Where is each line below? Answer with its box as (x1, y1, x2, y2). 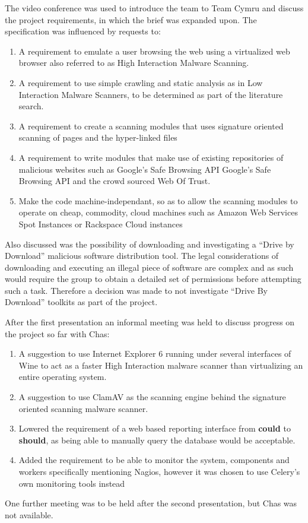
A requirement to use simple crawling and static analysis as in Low (18, 76, 263, 88)
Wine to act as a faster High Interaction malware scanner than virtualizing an (18, 359, 303, 371)
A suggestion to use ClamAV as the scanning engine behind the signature (18, 391, 286, 403)
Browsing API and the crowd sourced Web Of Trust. (18, 175, 211, 187)
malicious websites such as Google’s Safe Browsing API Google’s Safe (18, 163, 271, 175)
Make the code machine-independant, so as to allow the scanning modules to (18, 194, 298, 207)
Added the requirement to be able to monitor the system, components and (18, 454, 290, 466)
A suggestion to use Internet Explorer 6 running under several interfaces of (18, 347, 291, 360)
